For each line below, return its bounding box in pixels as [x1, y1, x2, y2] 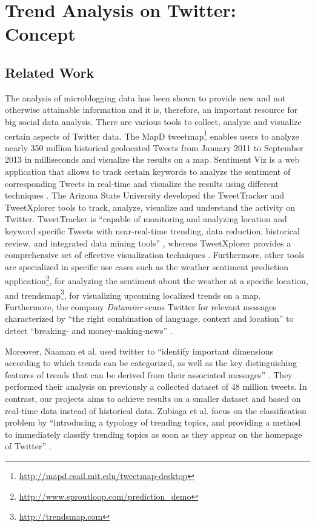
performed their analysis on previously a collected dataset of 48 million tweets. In [5, 380, 307, 393]
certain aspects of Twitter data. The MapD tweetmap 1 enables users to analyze [5, 127, 299, 142]
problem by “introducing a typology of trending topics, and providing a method [5, 416, 301, 429]
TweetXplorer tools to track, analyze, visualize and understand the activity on [5, 200, 296, 213]
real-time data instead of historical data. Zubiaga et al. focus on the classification [5, 404, 307, 416]
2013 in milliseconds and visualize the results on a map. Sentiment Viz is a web [5, 153, 300, 166]
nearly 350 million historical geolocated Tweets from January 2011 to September [5, 141, 303, 154]
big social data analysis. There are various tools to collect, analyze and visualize [5, 115, 302, 127]
